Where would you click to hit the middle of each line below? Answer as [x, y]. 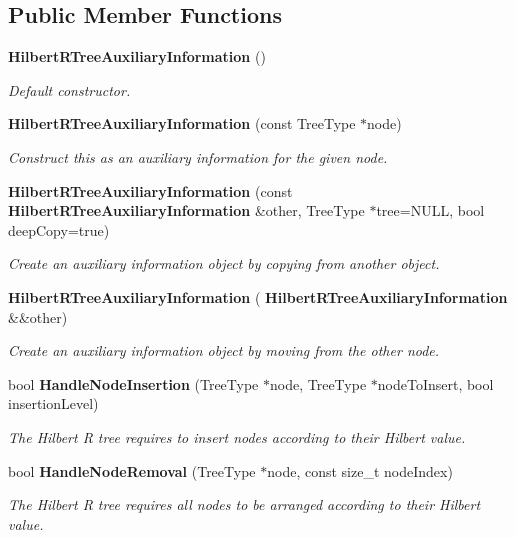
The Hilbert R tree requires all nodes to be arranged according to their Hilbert [244, 504]
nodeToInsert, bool [435, 383]
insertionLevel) [53, 403]
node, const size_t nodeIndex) [360, 470]
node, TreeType [318, 383]
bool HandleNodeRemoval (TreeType [132, 470]
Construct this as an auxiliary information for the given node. [198, 156]
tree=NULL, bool [430, 210]
